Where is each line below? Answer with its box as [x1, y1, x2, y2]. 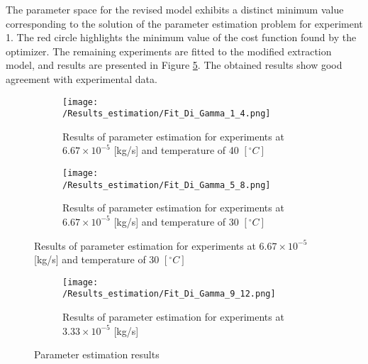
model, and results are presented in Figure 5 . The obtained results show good [6, 57, 342, 72]
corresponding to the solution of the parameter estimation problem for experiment [6, 16, 363, 31]
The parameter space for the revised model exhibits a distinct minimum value [6, 2, 344, 16]
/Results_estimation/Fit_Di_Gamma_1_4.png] [62, 109, 271, 119]
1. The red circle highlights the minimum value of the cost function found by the [6, 30, 357, 45]
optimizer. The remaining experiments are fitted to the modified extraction [6, 43, 332, 58]
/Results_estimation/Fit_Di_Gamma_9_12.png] [62, 289, 276, 299]
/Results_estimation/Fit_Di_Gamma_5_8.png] [62, 180, 271, 190]
